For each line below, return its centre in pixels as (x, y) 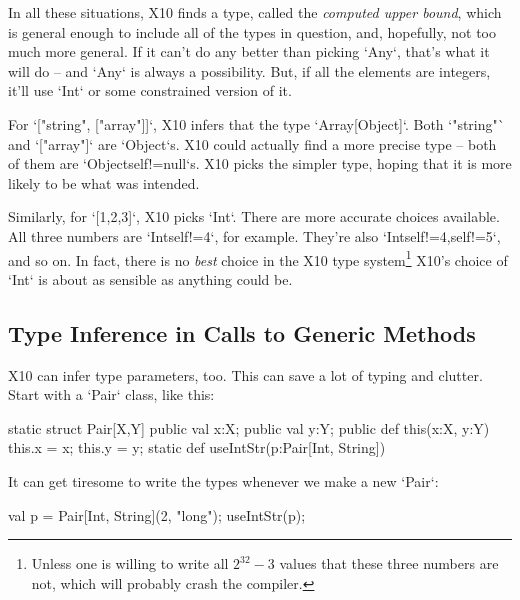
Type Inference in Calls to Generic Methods (242, 332)
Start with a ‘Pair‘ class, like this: (111, 394)
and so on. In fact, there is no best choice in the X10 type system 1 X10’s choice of (258, 258)
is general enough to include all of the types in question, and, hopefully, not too (252, 31)
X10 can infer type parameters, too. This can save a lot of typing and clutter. (245, 374)
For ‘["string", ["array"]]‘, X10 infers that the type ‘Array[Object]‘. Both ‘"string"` (256, 123)
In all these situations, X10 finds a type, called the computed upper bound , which (255, 12)
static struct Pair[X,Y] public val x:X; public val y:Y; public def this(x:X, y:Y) (249, 427)
